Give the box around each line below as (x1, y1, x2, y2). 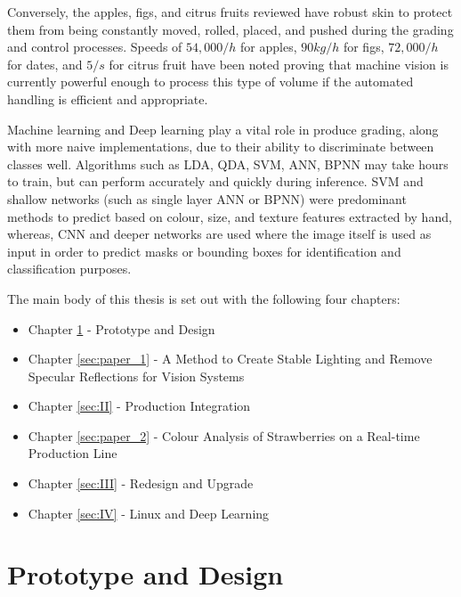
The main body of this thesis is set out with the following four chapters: (7, 289, 400, 307)
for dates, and (7, 54, 83, 73)
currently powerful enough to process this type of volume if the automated (7, 72, 414, 91)
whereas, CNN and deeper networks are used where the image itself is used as (7, 225, 432, 243)
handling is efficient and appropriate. (7, 89, 208, 108)
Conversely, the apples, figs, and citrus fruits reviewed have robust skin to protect (7, 3, 453, 20)
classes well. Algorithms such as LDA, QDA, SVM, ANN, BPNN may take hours (7, 154, 449, 173)
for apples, (240, 37, 297, 56)
